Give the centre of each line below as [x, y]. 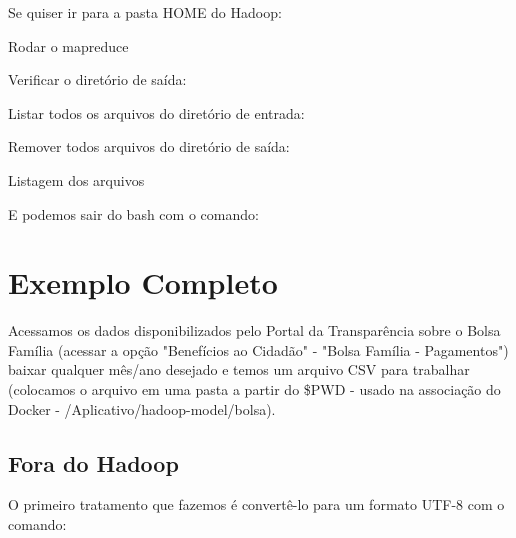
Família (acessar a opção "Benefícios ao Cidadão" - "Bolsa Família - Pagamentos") [258, 349]
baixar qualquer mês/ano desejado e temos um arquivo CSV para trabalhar [239, 369]
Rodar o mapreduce [68, 45]
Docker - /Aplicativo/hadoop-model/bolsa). [142, 408]
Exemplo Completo [143, 282]
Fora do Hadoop [93, 462]
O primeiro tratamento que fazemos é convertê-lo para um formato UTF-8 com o [256, 504]
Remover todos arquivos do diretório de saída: [149, 146]
